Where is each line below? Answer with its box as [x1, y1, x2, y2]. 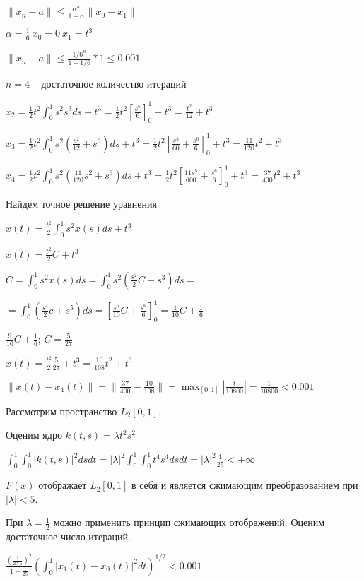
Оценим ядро [6, 427, 62, 442]
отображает [38, 477, 87, 492]
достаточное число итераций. [6, 529, 131, 544]
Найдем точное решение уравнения [6, 196, 157, 210]
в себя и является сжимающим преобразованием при [131, 477, 358, 492]
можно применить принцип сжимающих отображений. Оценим [53, 515, 325, 530]
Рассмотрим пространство [6, 403, 117, 418]
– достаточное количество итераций [33, 76, 187, 91]
